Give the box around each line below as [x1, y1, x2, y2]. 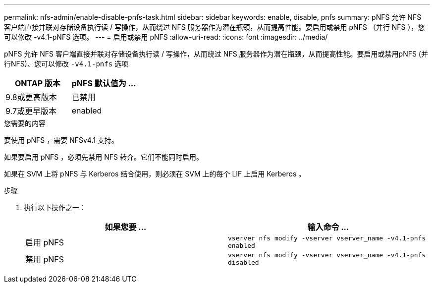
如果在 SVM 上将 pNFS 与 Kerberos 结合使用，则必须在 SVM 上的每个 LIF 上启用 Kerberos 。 [4, 170, 306, 178]
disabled [228, 259, 259, 266]
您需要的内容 [4, 119, 46, 127]
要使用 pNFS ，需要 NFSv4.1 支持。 [4, 136, 118, 144]
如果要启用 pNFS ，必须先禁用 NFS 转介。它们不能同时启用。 [4, 153, 203, 161]
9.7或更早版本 [5, 106, 56, 116]
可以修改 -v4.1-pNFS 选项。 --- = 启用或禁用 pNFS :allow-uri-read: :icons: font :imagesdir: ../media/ [4, 33, 328, 41]
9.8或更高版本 [5, 92, 57, 102]
